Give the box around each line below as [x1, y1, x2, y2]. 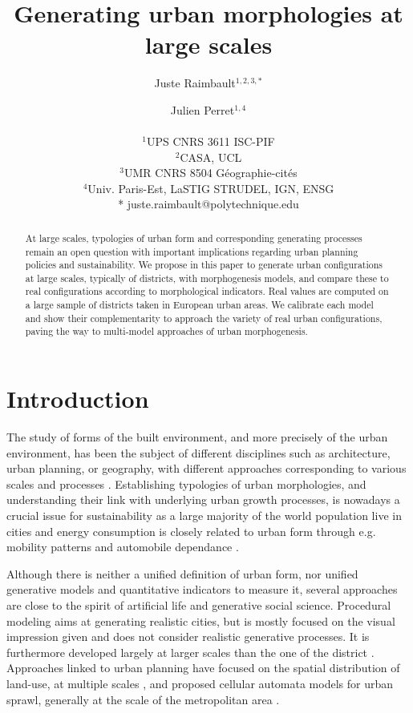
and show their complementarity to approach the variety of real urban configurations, [25, 311, 383, 324]
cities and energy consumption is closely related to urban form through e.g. [6, 522, 376, 539]
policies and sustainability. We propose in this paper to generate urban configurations [25, 258, 383, 272]
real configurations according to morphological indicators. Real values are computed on [25, 284, 389, 298]
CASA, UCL [180, 148, 242, 165]
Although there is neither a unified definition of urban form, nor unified [6, 565, 358, 582]
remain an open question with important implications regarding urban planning [25, 244, 358, 258]
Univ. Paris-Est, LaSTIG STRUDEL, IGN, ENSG [87, 179, 334, 196]
